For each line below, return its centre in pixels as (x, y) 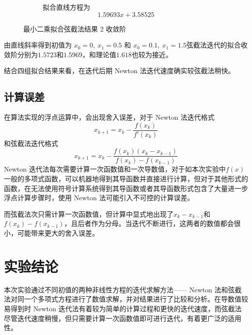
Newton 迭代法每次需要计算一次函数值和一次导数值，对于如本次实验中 (115, 169)
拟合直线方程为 (66, 7)
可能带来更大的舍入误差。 (58, 233)
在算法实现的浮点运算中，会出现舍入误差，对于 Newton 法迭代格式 (109, 117)
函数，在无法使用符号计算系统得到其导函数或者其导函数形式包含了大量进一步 (126, 188)
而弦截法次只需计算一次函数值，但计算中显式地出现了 (89, 214)
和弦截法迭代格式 (31, 143)
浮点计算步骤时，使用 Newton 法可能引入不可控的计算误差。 (99, 198)
